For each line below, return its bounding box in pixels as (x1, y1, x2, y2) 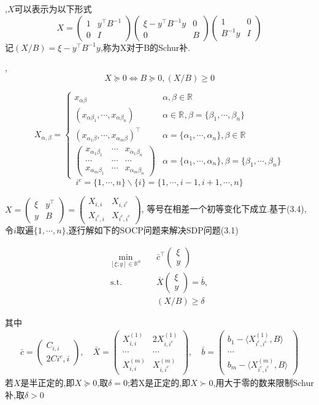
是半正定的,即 (20, 376, 75, 389)
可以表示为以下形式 (14, 2, 92, 15)
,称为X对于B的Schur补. (100, 40, 191, 53)
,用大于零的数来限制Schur (213, 376, 314, 389)
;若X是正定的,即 (127, 376, 191, 389)
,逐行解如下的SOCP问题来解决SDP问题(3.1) (66, 223, 239, 236)
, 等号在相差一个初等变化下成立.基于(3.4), (141, 202, 307, 215)
